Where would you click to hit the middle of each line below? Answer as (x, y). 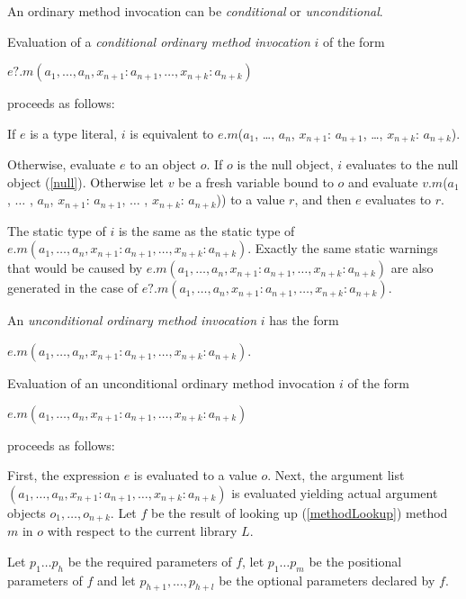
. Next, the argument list (336, 475)
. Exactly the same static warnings (343, 248)
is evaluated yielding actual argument (335, 492)
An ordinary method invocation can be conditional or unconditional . (195, 11)
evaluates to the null (402, 164)
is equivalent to (172, 133)
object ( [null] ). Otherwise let (85, 182)
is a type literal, (74, 133)
